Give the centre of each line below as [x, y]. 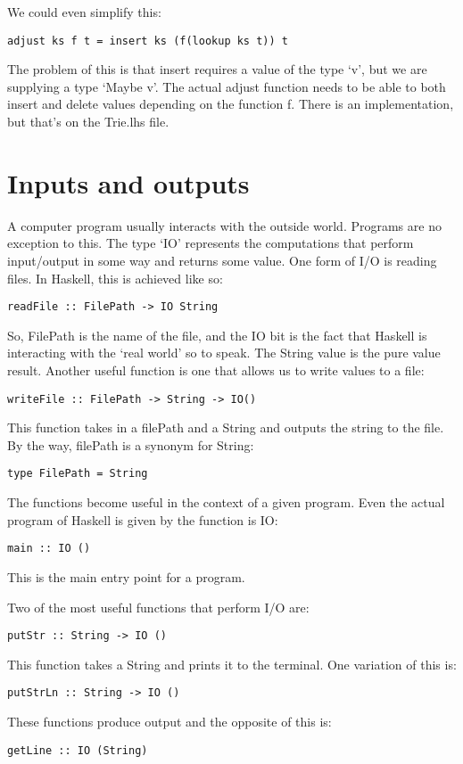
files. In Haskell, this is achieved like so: [115, 278]
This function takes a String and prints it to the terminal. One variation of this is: [232, 664]
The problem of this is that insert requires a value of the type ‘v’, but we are [217, 69]
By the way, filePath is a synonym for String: [131, 444]
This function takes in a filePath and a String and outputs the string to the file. [226, 427]
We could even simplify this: [84, 12]
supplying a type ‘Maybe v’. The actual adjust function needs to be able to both [227, 86]
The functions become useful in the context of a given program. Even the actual [226, 502]
